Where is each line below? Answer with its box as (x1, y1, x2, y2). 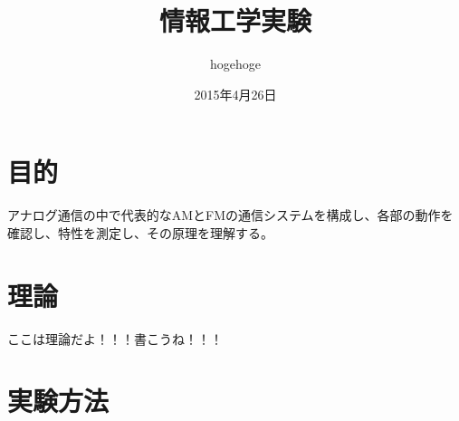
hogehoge (210, 54, 261, 73)
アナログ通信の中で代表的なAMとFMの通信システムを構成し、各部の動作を (7, 206, 454, 225)
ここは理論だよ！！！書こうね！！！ (7, 329, 223, 348)
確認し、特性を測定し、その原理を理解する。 (7, 223, 273, 242)
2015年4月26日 (194, 84, 277, 103)
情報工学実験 (158, 2, 311, 39)
